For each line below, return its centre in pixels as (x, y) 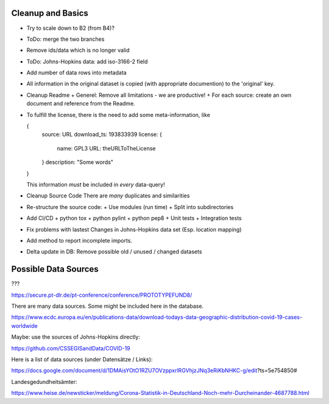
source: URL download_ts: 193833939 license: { (102, 135)
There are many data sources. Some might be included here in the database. (108, 306)
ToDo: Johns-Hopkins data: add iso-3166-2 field (87, 62)
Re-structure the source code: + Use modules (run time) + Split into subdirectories (130, 207)
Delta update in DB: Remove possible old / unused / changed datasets (114, 252)
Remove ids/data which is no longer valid (78, 50)
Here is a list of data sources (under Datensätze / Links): (82, 359)
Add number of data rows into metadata (77, 73)
